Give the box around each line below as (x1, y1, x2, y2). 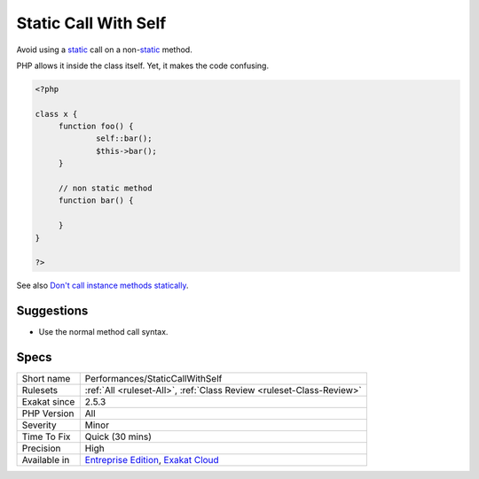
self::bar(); (96, 134, 153, 143)
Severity (21, 419, 57, 431)
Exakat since (21, 396, 75, 408)
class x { (35, 109, 78, 119)
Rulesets (21, 384, 58, 397)
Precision (21, 443, 61, 455)
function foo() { (58, 121, 134, 132)
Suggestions (16, 304, 89, 319)
